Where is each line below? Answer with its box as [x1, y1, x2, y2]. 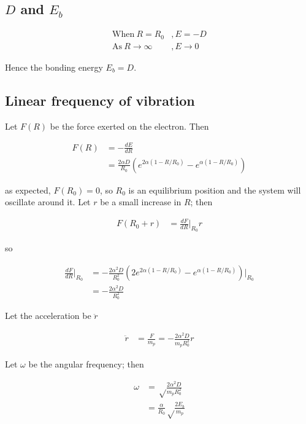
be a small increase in [100, 195, 182, 208]
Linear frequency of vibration [5, 90, 195, 109]
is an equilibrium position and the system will [128, 183, 301, 196]
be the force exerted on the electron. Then [50, 119, 209, 132]
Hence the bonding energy [5, 60, 103, 73]
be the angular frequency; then [28, 358, 144, 371]
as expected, [5, 183, 51, 196]
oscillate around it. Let [5, 195, 91, 208]
